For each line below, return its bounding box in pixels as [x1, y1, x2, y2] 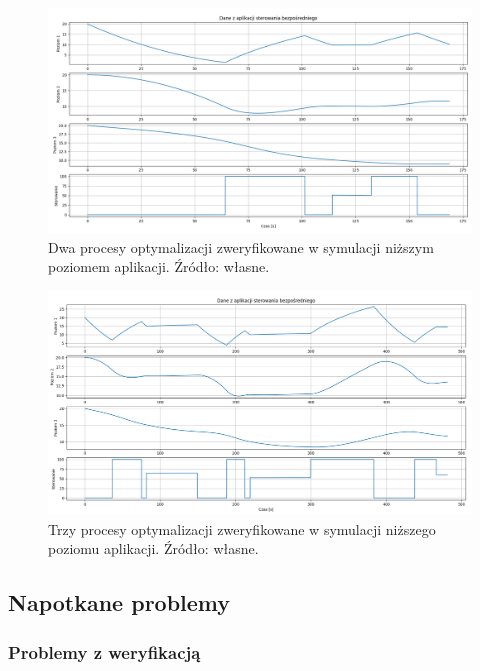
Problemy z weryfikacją [8, 639, 201, 664]
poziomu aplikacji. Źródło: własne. [48, 538, 259, 559]
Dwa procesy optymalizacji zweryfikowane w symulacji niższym [48, 236, 434, 257]
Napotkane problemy [8, 587, 231, 618]
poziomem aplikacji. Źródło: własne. [48, 256, 270, 277]
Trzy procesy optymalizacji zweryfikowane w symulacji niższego [48, 518, 436, 539]
